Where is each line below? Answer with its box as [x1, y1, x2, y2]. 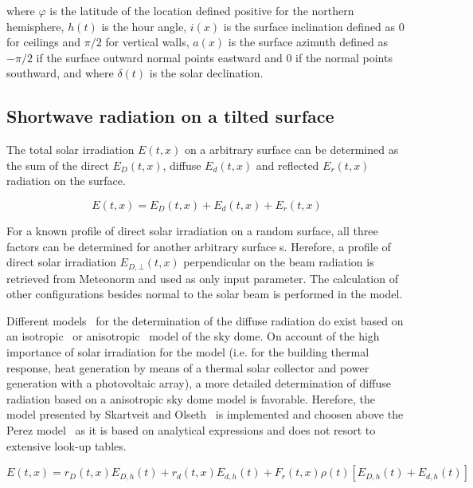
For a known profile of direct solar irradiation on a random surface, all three [6, 222, 378, 238]
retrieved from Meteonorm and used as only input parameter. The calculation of [6, 270, 398, 286]
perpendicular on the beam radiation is [183, 254, 374, 270]
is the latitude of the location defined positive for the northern [49, 2, 354, 18]
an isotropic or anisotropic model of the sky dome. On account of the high [6, 328, 380, 344]
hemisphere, [6, 18, 64, 34]
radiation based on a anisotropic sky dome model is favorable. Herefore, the [6, 390, 375, 407]
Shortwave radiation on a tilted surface [6, 104, 334, 128]
